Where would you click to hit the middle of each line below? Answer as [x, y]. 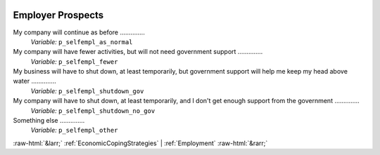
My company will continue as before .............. [79, 32]
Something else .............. [49, 121]
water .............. [34, 81]
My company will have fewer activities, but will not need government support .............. [138, 52]
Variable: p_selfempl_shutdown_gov [87, 90]
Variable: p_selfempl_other [74, 130]
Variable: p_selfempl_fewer [74, 61]
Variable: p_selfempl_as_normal [82, 41]
